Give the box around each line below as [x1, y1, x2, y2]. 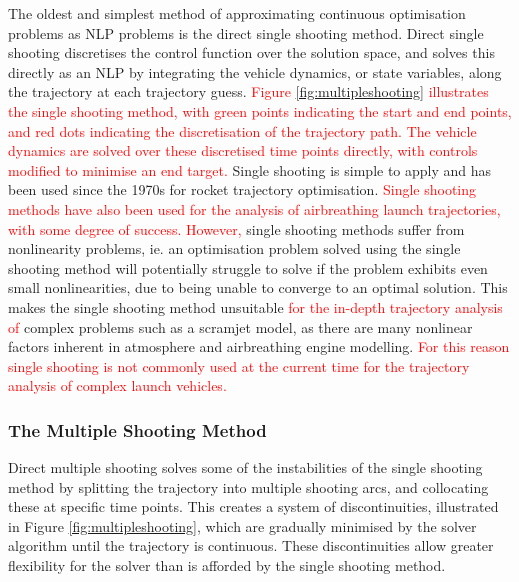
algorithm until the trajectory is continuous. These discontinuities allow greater [8, 535, 494, 556]
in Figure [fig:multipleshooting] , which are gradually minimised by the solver [8, 515, 477, 536]
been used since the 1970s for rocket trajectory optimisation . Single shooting [8, 179, 477, 200]
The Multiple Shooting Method [8, 417, 267, 442]
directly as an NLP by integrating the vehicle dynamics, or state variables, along [8, 61, 502, 82]
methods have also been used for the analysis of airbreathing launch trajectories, [8, 198, 501, 219]
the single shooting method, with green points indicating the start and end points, [8, 100, 512, 121]
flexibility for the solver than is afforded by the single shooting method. [8, 555, 446, 576]
